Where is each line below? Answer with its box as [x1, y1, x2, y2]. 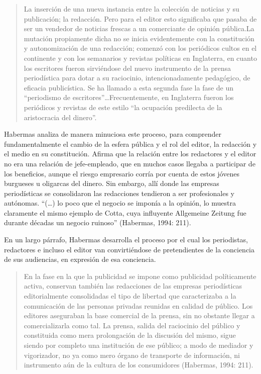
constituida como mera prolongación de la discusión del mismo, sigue [24, 330, 236, 340]
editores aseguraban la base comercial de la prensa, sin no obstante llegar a [24, 310, 255, 321]
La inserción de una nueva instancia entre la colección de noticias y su [24, 4, 239, 14]
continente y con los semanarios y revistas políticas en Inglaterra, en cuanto [24, 52, 257, 63]
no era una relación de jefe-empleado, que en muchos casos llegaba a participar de [4, 158, 255, 168]
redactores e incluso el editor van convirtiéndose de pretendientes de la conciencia [4, 244, 255, 254]
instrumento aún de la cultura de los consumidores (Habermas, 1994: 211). [24, 359, 253, 370]
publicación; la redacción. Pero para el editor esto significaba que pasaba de [24, 13, 257, 24]
